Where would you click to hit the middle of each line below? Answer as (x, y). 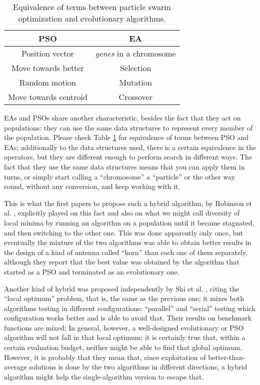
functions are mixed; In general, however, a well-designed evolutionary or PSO (124, 327)
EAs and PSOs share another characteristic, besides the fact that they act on (122, 117)
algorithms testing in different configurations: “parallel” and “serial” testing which (130, 308)
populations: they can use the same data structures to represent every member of (128, 127)
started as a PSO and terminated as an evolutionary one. (92, 271)
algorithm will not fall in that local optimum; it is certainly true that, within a (125, 337)
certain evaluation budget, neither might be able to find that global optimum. (123, 347)
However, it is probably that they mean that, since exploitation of (105, 357)
